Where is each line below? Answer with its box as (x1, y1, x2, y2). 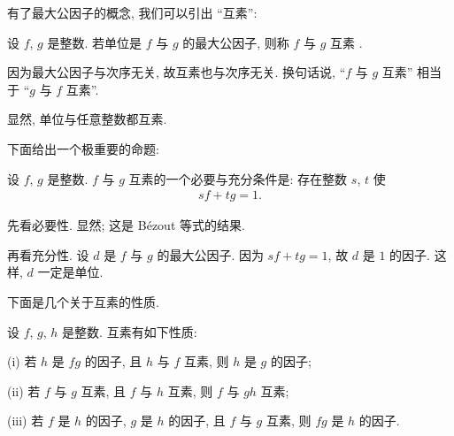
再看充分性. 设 (7, 245, 89, 264)
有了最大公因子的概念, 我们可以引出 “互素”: (7, 4, 258, 21)
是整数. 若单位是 (47, 33, 142, 51)
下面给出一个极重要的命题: (7, 139, 159, 157)
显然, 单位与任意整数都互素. (7, 110, 167, 128)
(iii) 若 (7, 411, 44, 430)
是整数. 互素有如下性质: (62, 322, 197, 340)
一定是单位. (37, 263, 104, 281)
